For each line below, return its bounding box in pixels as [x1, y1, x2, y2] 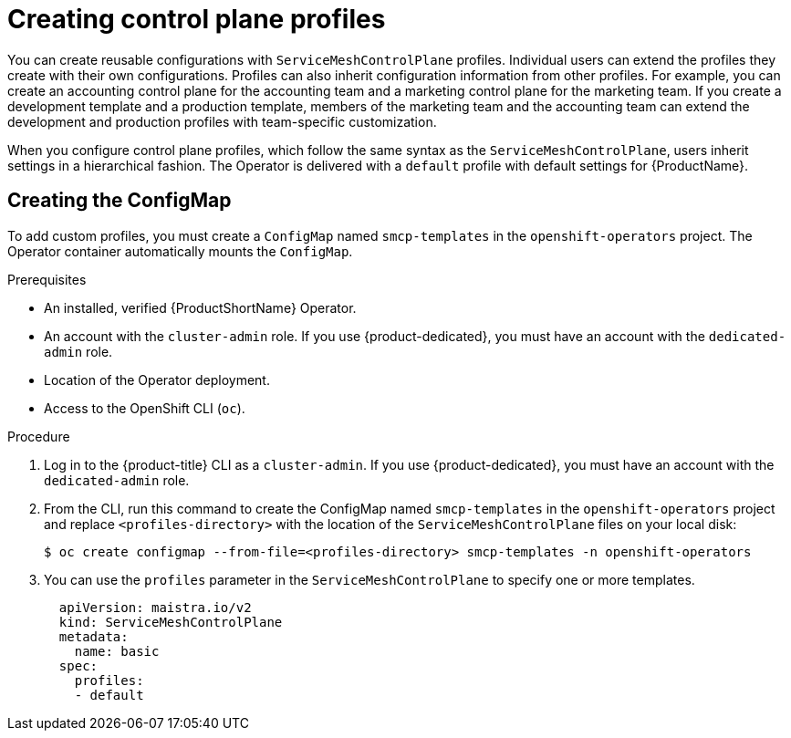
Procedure [7, 428, 70, 444]
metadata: [58, 629, 129, 644]
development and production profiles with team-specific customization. [7, 113, 437, 130]
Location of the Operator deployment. [44, 371, 270, 388]
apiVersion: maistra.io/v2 [58, 599, 252, 615]
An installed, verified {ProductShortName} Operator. [44, 299, 357, 316]
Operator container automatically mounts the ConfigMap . [7, 243, 353, 259]
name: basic [74, 643, 160, 659]
